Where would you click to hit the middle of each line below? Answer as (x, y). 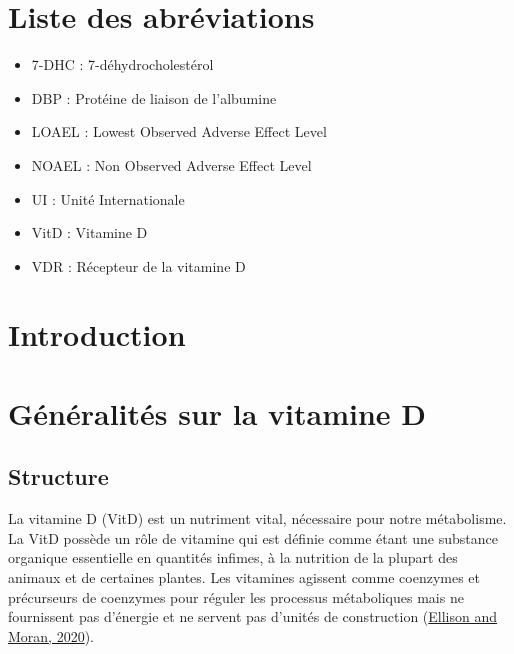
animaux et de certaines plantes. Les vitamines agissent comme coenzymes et (244, 577)
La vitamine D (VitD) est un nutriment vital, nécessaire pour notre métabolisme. (257, 518)
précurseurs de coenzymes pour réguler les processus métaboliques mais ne (236, 596)
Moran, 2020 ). (51, 635)
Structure (58, 476)
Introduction (97, 334)
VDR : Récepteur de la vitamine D (138, 265)
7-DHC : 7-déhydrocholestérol (122, 64)
